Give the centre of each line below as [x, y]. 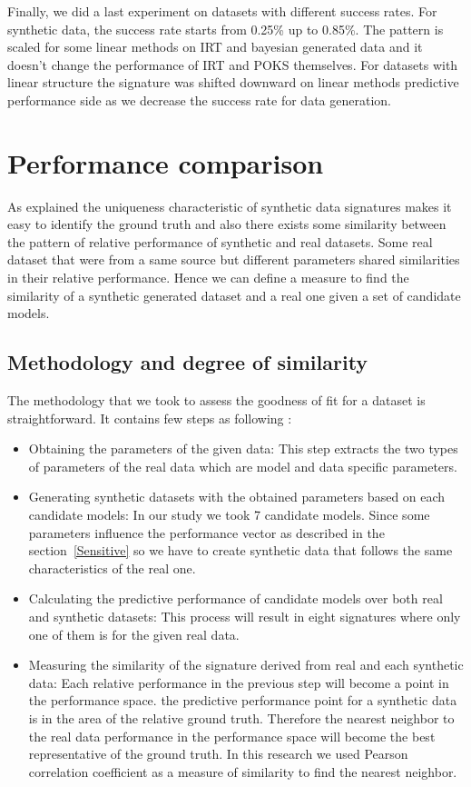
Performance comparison [166, 162]
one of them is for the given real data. [134, 634]
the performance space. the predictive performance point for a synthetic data [243, 700]
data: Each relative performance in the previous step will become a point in [239, 682]
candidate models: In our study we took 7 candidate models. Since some [229, 515]
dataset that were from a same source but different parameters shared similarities [234, 259]
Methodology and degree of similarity [188, 362]
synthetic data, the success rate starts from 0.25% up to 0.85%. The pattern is [226, 29]
